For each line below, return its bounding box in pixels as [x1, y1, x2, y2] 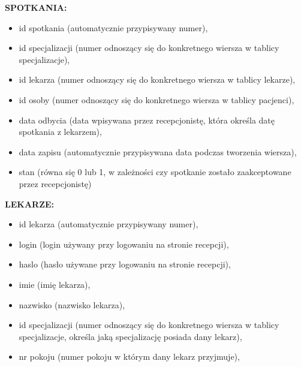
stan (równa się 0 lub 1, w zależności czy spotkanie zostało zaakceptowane [19, 166, 291, 178]
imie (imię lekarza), [19, 278, 91, 290]
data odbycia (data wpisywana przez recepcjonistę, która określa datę [19, 113, 275, 126]
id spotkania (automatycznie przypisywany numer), [19, 21, 208, 34]
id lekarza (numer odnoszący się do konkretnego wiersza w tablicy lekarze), [19, 73, 296, 86]
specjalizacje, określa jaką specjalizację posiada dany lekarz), [19, 330, 242, 342]
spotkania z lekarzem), [19, 125, 102, 138]
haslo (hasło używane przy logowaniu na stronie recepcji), [19, 258, 231, 270]
